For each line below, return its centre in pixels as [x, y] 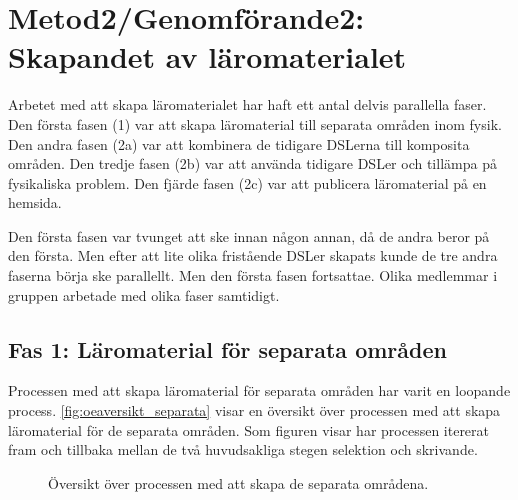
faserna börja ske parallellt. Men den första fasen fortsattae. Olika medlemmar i [253, 275]
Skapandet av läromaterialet [207, 56]
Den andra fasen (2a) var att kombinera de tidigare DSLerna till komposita [239, 143]
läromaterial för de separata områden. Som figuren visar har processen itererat [249, 429]
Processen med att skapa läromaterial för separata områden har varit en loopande [259, 390]
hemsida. [35, 202]
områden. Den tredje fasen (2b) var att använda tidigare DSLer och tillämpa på [252, 163]
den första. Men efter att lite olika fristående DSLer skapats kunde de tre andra [253, 255]
